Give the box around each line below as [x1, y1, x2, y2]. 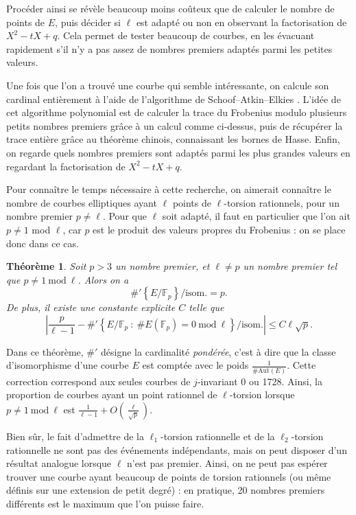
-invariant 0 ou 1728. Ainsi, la [197, 374, 323, 388]
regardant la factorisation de [6, 159, 126, 173]
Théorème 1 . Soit [6, 259, 86, 273]
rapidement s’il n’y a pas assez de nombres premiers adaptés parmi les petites [6, 41, 333, 56]
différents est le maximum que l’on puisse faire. [6, 496, 204, 510]
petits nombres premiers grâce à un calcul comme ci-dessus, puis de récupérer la [6, 118, 343, 133]
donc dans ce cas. [6, 236, 79, 250]
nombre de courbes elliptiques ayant [6, 195, 157, 209]
